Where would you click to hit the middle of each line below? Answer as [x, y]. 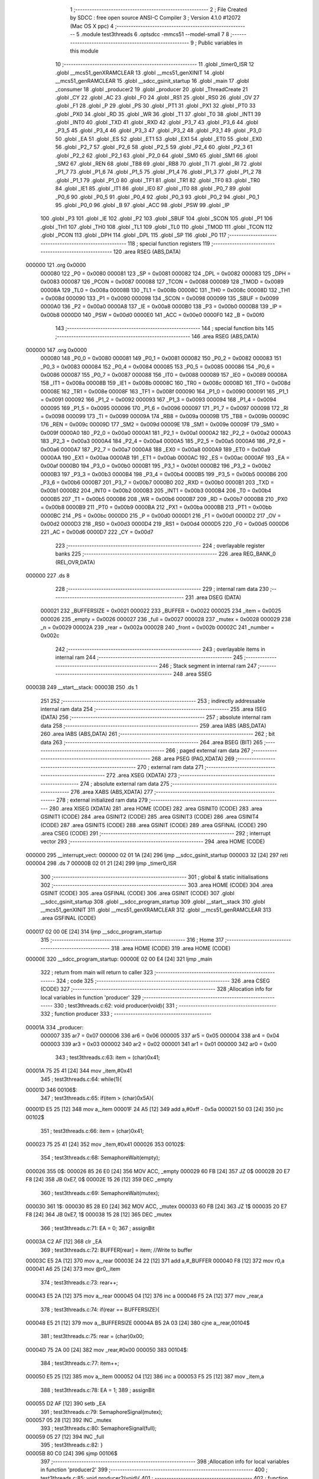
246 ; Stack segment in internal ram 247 [208, 666]
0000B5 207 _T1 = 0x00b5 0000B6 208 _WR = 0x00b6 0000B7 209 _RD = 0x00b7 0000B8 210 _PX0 [164, 499]
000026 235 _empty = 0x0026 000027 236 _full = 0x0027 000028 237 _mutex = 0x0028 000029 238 [166, 619]
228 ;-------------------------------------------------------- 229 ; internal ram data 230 [162, 589]
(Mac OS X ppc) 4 [92, 26]
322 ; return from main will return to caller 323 [97, 973]
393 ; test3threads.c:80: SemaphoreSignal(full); [98, 1428]
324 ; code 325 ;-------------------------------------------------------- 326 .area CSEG [163, 981]
